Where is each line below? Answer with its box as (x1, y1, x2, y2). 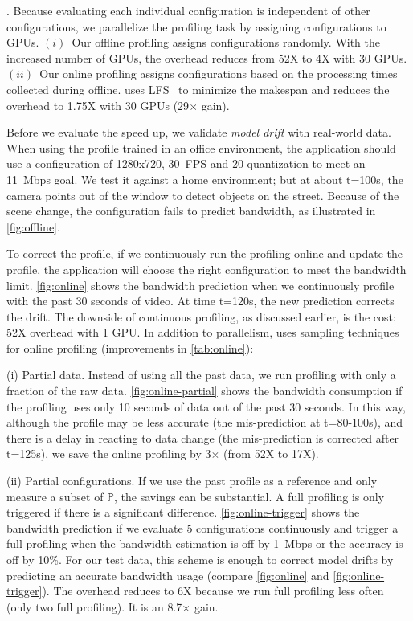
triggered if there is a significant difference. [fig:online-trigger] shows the (6, 504, 360, 521)
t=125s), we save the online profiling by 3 (6, 445, 211, 462)
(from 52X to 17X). (223, 445, 319, 462)
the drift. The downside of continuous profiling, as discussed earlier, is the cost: (6, 308, 396, 325)
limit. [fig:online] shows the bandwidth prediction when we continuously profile (6, 276, 395, 293)
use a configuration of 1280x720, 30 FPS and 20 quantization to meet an (6, 155, 366, 172)
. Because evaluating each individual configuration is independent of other (6, 2, 370, 18)
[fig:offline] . (6, 218, 60, 235)
